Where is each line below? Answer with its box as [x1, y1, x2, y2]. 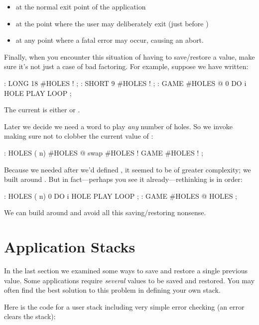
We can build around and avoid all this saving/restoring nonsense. [4, 207, 206, 218]
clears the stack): [4, 311, 56, 322]
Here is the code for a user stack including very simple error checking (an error [4, 301, 245, 312]
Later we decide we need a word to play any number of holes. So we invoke [4, 121, 233, 131]
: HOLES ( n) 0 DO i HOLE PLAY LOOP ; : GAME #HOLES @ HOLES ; [4, 190, 237, 201]
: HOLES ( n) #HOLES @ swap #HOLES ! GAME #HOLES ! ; [4, 147, 203, 158]
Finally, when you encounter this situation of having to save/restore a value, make [4, 51, 255, 62]
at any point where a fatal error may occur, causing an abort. [15, 35, 204, 45]
